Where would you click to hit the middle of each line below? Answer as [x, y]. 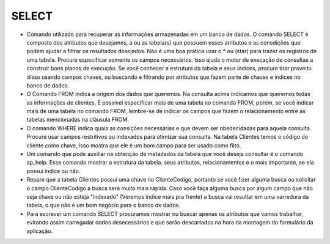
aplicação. [40, 231]
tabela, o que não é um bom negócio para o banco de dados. [103, 205]
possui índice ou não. [53, 171]
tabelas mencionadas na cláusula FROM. [78, 120]
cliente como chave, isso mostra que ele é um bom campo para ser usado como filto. [134, 145]
